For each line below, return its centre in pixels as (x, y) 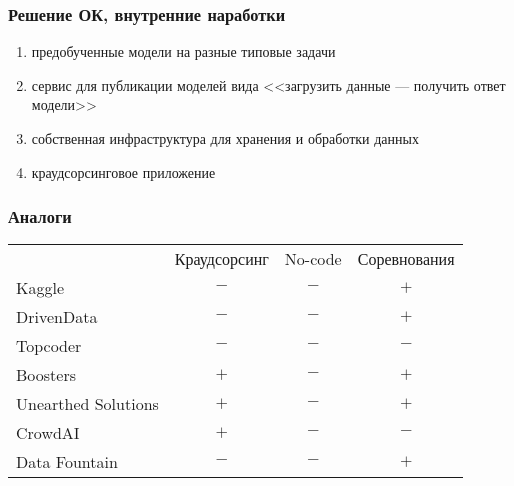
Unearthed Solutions (87, 404)
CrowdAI (48, 433)
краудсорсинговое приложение (123, 171)
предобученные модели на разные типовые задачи (183, 51)
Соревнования (406, 259)
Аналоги (40, 216)
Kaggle (40, 288)
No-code (313, 259)
